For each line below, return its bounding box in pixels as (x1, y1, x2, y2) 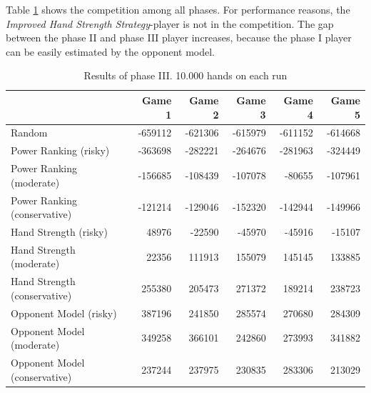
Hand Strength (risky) (11, 224, 108, 239)
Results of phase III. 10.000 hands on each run (83, 68, 288, 83)
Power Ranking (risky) (11, 143, 110, 158)
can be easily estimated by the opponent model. (6, 44, 215, 59)
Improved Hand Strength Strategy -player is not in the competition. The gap (6, 16, 334, 31)
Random (11, 125, 48, 140)
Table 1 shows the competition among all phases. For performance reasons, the (6, 2, 350, 16)
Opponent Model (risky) (11, 305, 117, 320)
